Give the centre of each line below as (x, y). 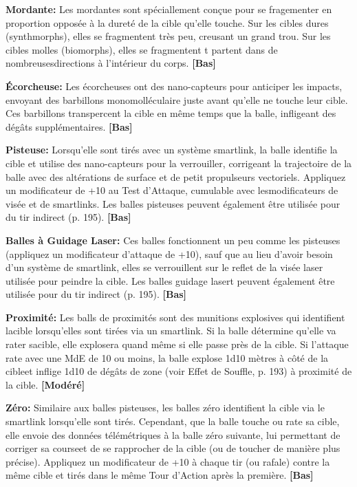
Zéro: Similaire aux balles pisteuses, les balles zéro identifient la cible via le (165, 408)
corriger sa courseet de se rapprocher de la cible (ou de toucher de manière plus (173, 448)
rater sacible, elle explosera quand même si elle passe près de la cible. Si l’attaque (177, 344)
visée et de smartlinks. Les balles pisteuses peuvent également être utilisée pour (173, 203)
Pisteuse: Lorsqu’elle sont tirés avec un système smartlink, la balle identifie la (172, 150)
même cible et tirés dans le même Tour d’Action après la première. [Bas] (160, 475)
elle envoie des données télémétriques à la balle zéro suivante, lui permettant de (173, 434)
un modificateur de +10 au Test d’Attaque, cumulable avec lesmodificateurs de (172, 190)
